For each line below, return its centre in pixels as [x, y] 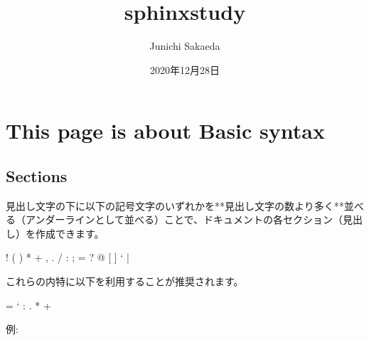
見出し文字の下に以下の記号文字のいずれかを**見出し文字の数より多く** [175, 205]
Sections [37, 175]
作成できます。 [70, 233]
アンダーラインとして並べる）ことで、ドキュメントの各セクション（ [184, 219]
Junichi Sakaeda [185, 46]
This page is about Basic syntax [165, 131]
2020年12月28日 [185, 69]
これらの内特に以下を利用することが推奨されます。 [125, 281]
